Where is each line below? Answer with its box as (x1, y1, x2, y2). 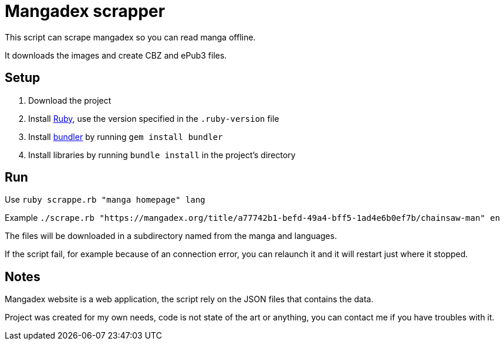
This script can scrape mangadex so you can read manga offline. (5, 32, 256, 42)
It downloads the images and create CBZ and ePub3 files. (5, 50, 227, 60)
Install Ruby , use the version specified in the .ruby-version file (28, 113, 279, 124)
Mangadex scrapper (5, 1, 165, 21)
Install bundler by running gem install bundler (28, 131, 223, 142)
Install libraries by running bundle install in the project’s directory (28, 149, 296, 160)
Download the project (28, 95, 111, 105)
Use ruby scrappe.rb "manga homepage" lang (5, 194, 205, 205)
